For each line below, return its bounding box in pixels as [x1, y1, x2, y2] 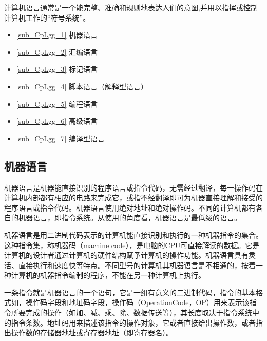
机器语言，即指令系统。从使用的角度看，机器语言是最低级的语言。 [18, 212, 241, 223]
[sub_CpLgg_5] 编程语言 [16, 98, 98, 109]
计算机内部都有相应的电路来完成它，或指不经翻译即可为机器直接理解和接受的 [4, 192, 263, 203]
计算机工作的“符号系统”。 [4, 12, 90, 23]
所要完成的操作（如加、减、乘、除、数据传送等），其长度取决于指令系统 [11, 307, 252, 318]
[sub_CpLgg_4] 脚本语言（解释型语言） [16, 81, 148, 91]
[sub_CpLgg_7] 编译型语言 [16, 132, 105, 143]
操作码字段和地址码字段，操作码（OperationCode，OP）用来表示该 [25, 297, 250, 308]
